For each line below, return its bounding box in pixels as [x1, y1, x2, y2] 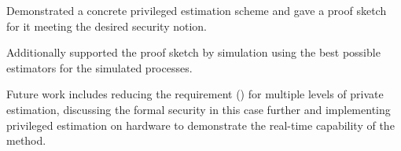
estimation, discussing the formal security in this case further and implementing [6, 101, 391, 117]
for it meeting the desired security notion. [6, 17, 207, 34]
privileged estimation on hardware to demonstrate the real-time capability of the [6, 116, 395, 133]
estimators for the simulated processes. [6, 59, 193, 75]
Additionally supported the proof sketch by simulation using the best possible [6, 44, 381, 61]
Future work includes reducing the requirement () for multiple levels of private [6, 86, 384, 102]
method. [6, 132, 46, 149]
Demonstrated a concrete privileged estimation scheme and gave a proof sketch [6, 2, 387, 18]
